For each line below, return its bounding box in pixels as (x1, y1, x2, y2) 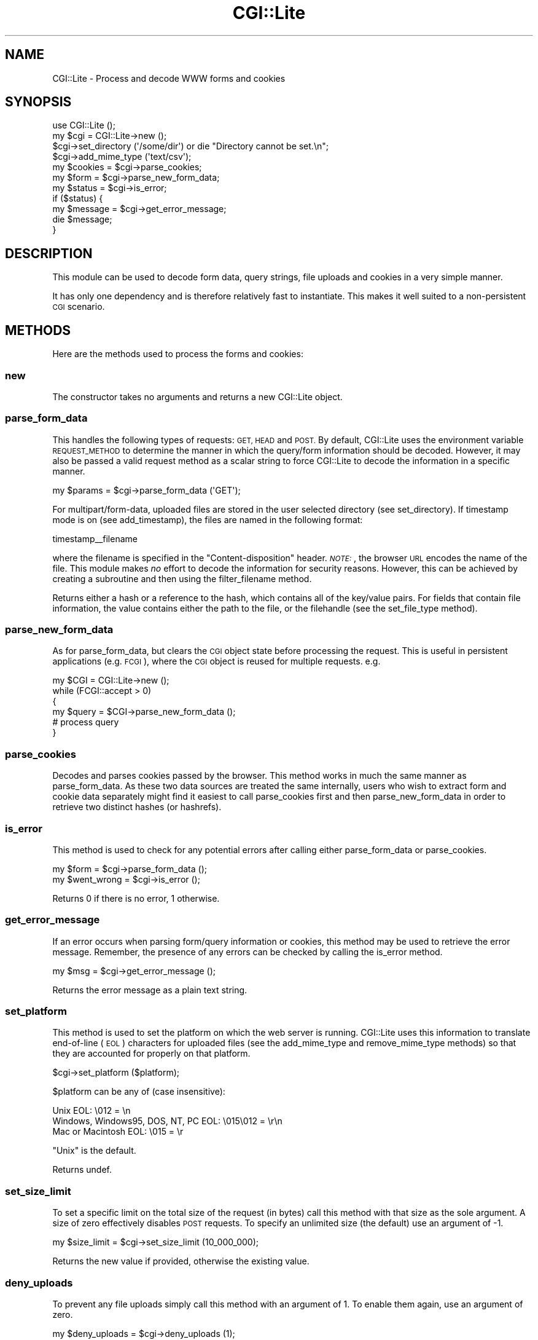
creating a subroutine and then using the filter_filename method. (52, 573, 312, 584)
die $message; (52, 214, 112, 225)
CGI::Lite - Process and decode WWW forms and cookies (52, 73, 286, 84)
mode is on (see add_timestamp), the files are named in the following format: (52, 514, 363, 525)
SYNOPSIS (5, 94, 72, 110)
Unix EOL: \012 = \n (52, 1105, 131, 1116)
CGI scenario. (52, 301, 105, 312)
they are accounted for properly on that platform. (52, 1048, 251, 1059)
